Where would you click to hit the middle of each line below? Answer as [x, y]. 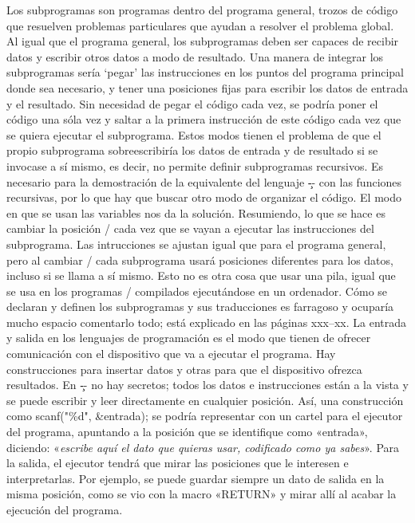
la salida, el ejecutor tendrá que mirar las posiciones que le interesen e [178, 463]
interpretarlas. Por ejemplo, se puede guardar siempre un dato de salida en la [196, 478]
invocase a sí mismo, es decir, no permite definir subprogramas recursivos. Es [195, 165]
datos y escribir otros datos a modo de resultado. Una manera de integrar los [195, 56]
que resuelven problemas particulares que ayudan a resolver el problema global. [200, 25]
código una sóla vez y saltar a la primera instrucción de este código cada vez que [204, 119]
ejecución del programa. [65, 509]
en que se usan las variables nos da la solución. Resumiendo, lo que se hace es [196, 212]
